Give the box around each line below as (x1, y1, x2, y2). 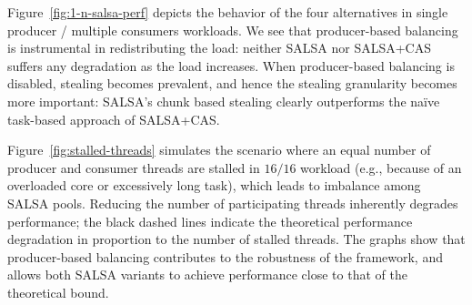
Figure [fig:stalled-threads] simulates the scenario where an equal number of (7, 140, 431, 159)
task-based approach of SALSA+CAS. (7, 109, 220, 128)
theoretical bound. (7, 282, 109, 301)
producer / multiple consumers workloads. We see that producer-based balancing (7, 20, 458, 39)
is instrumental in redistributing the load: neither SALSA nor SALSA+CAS (7, 38, 432, 57)
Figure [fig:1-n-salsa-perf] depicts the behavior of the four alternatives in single (7, 3, 448, 21)
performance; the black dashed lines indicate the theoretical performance (7, 211, 413, 230)
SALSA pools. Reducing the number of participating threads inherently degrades (7, 193, 458, 212)
